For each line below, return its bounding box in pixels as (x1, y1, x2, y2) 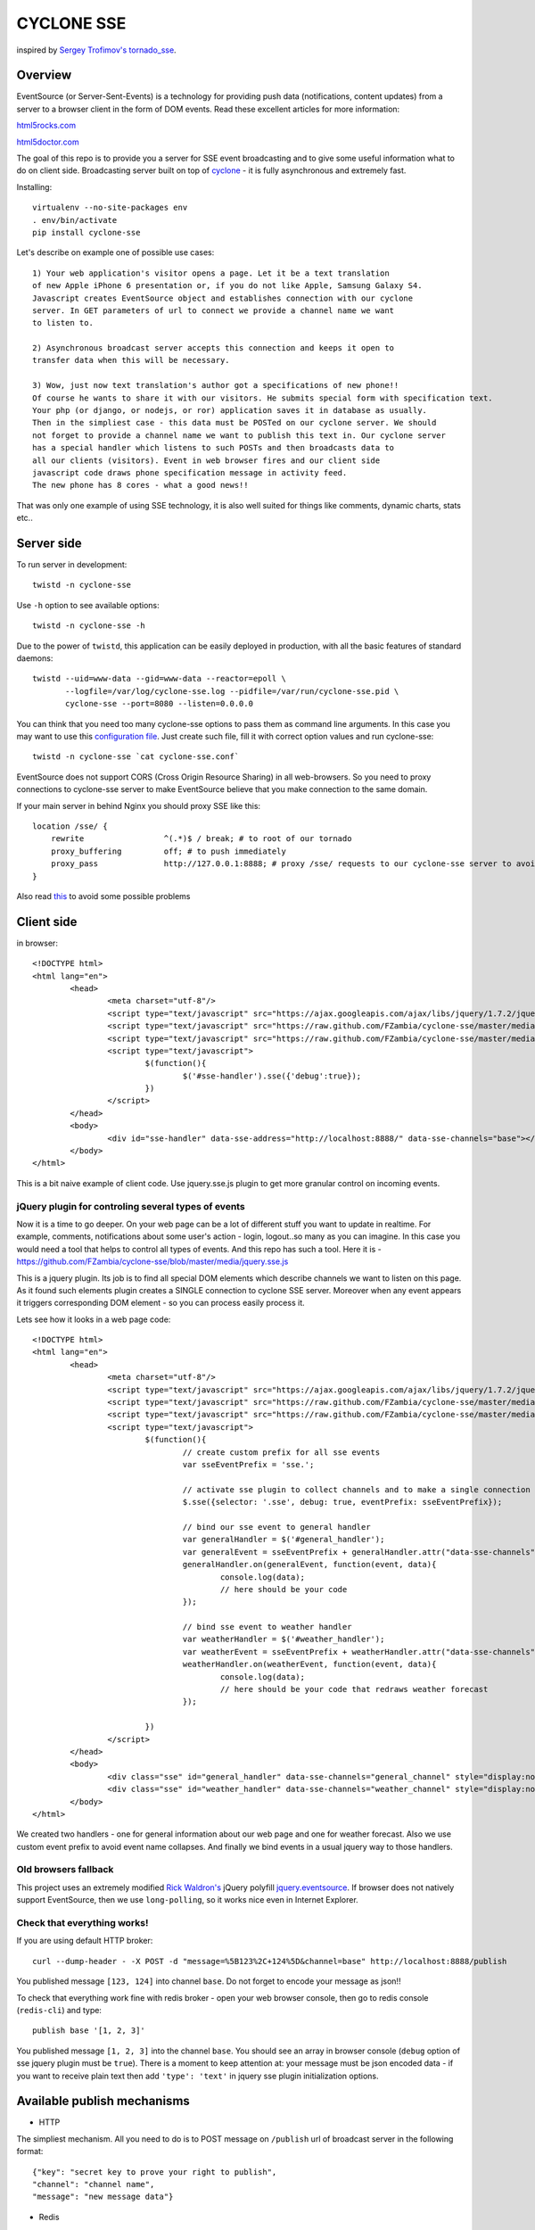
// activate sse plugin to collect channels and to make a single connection (182, 1484, 531, 1494)
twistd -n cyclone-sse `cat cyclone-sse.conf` (32, 752, 240, 762)
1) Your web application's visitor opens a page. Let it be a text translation (32, 268, 390, 278)
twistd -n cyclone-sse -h (32, 621, 146, 631)
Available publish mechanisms (16, 2094, 191, 2109)
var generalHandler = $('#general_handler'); (182, 1534, 385, 1545)
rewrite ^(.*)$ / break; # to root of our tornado (50, 834, 352, 844)
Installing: (16, 181, 53, 192)
